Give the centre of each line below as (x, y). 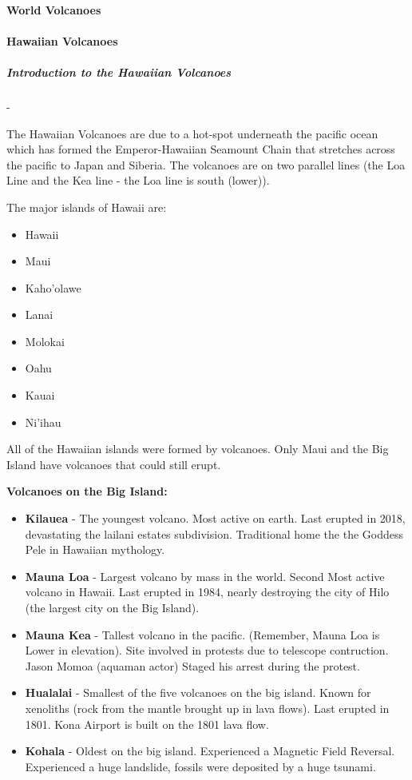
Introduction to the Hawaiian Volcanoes (119, 72)
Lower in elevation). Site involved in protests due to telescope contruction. (207, 650)
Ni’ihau (43, 422)
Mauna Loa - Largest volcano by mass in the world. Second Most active (205, 576)
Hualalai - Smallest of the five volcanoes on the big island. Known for (198, 692)
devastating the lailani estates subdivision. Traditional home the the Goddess (214, 533)
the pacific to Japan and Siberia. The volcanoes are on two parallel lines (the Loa (206, 164)
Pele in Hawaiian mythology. (95, 549)
